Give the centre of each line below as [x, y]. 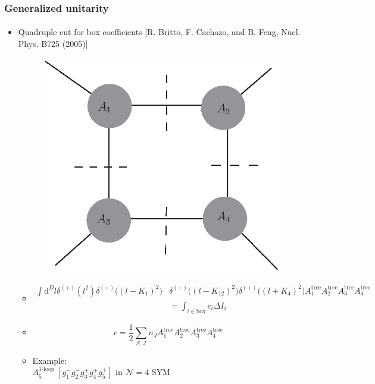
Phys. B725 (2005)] [53, 44]
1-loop [47, 369]
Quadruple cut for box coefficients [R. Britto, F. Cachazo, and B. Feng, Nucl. [159, 32]
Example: [49, 360]
